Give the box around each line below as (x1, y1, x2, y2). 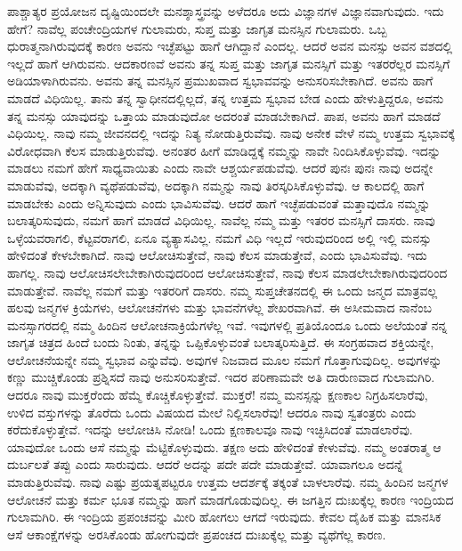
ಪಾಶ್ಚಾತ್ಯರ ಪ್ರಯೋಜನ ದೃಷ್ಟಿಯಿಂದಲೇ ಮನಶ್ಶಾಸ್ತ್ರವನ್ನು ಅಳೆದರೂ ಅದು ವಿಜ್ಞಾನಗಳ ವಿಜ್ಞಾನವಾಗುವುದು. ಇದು (7, 2, 444, 20)
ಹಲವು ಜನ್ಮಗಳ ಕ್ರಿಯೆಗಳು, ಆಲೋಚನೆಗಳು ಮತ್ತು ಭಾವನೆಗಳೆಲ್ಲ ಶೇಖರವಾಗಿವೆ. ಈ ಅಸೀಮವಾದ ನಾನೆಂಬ (7, 298, 433, 317)
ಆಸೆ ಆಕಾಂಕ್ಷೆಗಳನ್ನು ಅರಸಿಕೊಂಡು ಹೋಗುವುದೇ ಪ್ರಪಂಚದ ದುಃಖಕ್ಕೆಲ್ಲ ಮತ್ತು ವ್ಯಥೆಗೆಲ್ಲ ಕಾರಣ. (7, 524, 386, 543)
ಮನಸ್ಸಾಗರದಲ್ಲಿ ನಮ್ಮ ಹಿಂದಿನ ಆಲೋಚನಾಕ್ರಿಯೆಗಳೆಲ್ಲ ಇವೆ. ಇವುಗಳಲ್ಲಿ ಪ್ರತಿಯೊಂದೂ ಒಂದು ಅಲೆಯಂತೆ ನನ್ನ (7, 315, 448, 334)
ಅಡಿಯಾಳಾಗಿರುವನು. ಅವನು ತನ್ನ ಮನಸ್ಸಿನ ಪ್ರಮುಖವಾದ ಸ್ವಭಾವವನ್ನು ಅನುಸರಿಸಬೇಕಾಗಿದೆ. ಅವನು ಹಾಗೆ (7, 71, 434, 90)
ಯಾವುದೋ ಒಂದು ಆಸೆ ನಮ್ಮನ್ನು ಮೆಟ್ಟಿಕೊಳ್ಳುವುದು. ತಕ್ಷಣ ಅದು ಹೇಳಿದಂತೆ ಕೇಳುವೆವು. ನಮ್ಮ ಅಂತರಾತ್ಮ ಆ (7, 437, 442, 456)
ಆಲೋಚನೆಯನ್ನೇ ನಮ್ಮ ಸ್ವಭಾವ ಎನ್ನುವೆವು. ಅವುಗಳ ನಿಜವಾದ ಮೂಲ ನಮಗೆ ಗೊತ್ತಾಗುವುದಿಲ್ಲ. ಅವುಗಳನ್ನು (7, 350, 442, 369)
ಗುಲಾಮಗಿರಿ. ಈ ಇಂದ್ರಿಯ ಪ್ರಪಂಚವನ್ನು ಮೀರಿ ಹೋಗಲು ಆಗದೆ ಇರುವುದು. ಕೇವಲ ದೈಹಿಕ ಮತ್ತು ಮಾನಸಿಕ (7, 507, 442, 526)
